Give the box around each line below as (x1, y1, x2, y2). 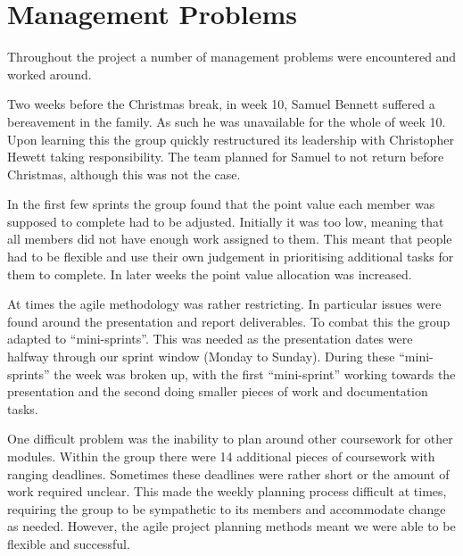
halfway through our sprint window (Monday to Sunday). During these (7, 347, 395, 366)
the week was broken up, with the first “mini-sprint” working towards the (54, 364, 456, 383)
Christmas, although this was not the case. (7, 164, 241, 183)
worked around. (7, 64, 92, 83)
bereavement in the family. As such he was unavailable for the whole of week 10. (7, 112, 446, 130)
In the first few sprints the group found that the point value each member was (7, 195, 435, 213)
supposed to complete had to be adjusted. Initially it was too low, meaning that (7, 212, 444, 230)
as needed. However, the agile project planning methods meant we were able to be (7, 517, 456, 535)
